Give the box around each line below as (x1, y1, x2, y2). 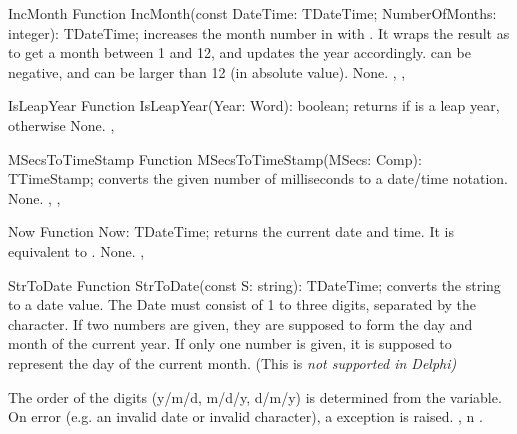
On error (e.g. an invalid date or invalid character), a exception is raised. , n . (8, 406, 483, 427)
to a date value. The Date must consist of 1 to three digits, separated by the (8, 294, 477, 315)
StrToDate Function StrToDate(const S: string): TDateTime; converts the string (8, 274, 501, 295)
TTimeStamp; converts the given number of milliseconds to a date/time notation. (8, 168, 509, 189)
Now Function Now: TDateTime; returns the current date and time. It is (8, 221, 454, 242)
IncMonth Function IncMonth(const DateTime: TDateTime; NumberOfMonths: (8, 3, 497, 23)
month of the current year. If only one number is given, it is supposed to (8, 333, 452, 354)
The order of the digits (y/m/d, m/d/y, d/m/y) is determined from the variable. (8, 386, 502, 407)
